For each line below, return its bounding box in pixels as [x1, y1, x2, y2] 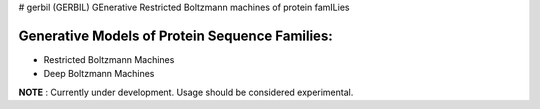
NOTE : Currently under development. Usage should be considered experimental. [18, 86, 354, 98]
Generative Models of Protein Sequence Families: [18, 27, 334, 44]
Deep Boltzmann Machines [43, 68, 155, 80]
